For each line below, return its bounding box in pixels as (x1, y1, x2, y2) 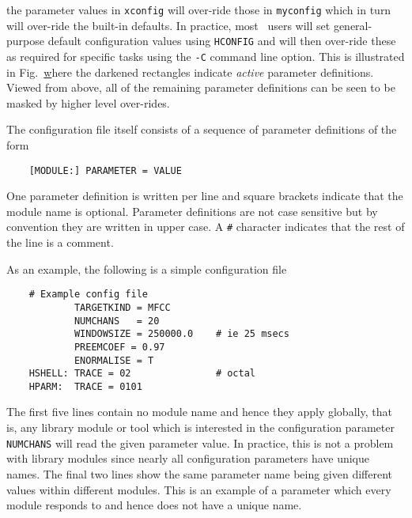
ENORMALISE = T (74, 354, 154, 366)
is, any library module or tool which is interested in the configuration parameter (6, 419, 395, 436)
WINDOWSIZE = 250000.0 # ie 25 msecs (74, 328, 289, 340)
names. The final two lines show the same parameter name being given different (6, 465, 393, 482)
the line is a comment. (6, 234, 114, 251)
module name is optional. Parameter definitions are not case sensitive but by (6, 202, 378, 219)
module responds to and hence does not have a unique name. (6, 497, 302, 513)
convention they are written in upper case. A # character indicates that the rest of (6, 218, 405, 235)
